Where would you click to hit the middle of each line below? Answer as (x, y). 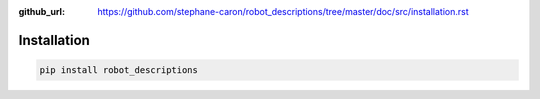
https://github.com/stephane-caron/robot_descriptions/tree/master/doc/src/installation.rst (283, 11)
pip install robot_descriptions (119, 70)
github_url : (41, 11)
